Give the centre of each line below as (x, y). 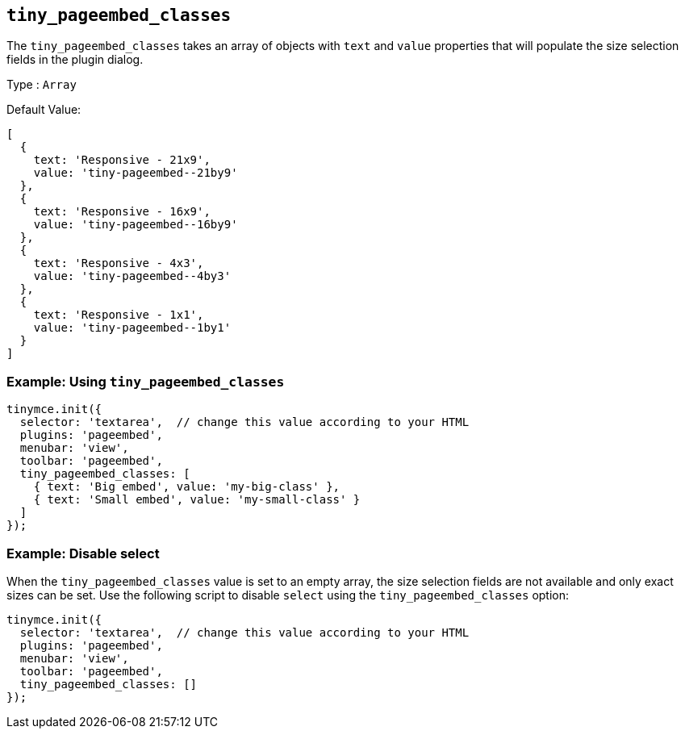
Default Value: (44, 110)
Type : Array (42, 85)
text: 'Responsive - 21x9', (122, 160)
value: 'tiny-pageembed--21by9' (136, 173)
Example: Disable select (83, 553)
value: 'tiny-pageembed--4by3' (132, 276)
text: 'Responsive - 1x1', (119, 315)
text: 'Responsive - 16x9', (122, 212)
